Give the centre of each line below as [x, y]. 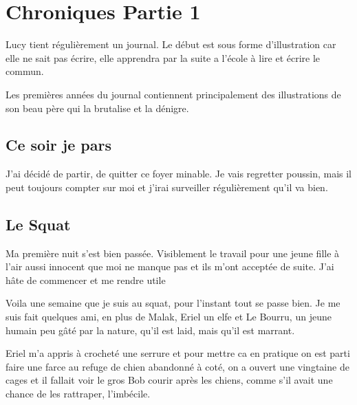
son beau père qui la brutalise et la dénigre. [97, 108]
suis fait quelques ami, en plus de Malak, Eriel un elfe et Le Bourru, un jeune [169, 317]
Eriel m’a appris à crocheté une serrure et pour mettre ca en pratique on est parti [178, 353]
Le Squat [38, 224]
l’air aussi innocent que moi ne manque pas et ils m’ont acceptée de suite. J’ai [170, 266]
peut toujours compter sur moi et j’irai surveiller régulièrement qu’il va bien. [167, 187]
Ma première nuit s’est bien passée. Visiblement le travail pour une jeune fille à [173, 253]
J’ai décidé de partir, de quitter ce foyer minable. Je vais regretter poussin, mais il [179, 174]
